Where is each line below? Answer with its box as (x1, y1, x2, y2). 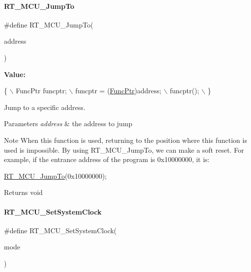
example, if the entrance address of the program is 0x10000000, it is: (4, 154, 210, 164)
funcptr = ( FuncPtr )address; (75, 85, 162, 96)
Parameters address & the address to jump (4, 118, 133, 129)
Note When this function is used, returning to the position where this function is (4, 135, 247, 145)
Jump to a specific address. (4, 102, 85, 112)
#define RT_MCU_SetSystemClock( (4, 225, 117, 235)
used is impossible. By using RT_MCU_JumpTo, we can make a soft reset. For (4, 144, 244, 155)
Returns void (4, 187, 43, 197)
